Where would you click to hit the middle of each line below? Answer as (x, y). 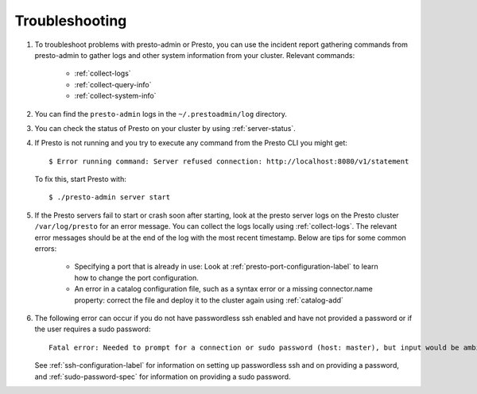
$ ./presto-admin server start (110, 197)
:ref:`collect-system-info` (115, 96)
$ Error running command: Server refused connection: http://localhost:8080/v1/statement (229, 161)
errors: (46, 249)
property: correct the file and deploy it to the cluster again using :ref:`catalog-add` (209, 300)
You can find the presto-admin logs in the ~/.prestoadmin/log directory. (161, 114)
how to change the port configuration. (136, 277)
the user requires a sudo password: (93, 329)
